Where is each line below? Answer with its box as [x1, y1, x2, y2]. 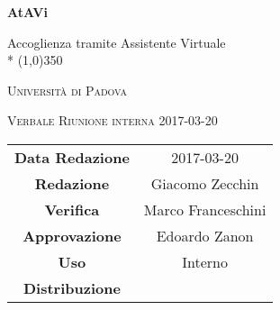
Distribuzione [23, 277, 121, 298]
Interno [182, 251, 228, 272]
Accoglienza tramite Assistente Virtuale [7, 32, 226, 51]
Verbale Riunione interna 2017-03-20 [7, 111, 218, 130]
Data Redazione [14, 146, 130, 168]
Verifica [44, 198, 100, 220]
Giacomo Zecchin [150, 172, 259, 194]
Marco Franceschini [143, 198, 266, 220]
